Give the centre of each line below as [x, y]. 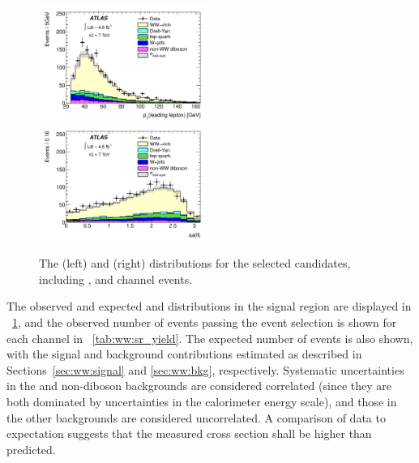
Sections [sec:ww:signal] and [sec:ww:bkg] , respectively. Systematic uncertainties [205, 369]
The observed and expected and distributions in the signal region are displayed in [209, 306]
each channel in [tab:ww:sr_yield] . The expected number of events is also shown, [210, 338]
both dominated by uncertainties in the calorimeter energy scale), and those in [202, 401]
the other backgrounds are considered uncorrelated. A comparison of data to [196, 417]
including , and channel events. [116, 279]
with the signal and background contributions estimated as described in [184, 354]
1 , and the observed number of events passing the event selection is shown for [205, 322]
